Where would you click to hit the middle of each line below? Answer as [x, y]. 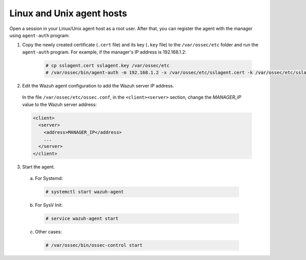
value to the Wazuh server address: [59, 104]
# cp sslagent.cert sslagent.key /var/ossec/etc [108, 65]
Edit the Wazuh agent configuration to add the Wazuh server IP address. [98, 86]
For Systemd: [49, 179]
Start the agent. [39, 167]
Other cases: [48, 232]
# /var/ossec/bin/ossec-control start [94, 245]
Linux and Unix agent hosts [68, 13]
